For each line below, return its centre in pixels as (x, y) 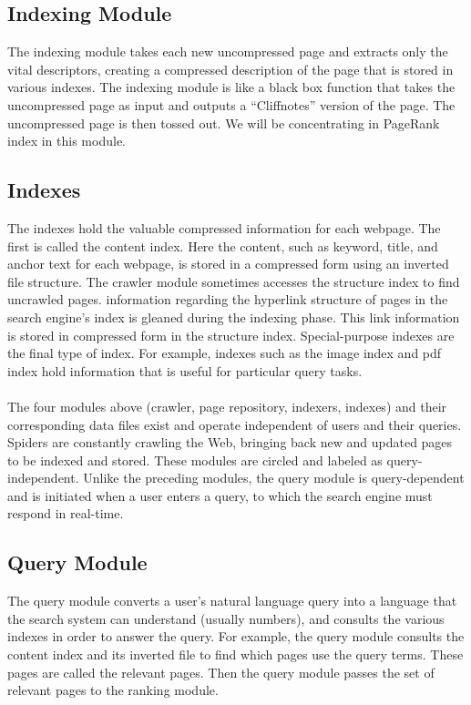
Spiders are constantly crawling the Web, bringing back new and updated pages (230, 442)
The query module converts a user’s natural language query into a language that (232, 601)
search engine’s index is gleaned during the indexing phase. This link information (234, 317)
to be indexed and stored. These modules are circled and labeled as (195, 460)
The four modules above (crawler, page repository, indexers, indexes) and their (227, 406)
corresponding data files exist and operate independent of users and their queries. (235, 424)
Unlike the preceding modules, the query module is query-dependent (274, 478)
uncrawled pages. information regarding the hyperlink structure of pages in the (228, 299)
